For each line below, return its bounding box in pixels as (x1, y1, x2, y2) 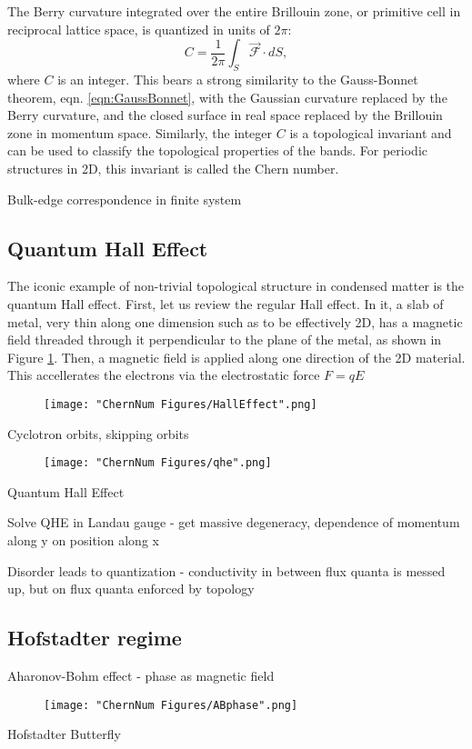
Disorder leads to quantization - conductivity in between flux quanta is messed (7, 561, 446, 580)
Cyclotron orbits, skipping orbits (7, 424, 189, 443)
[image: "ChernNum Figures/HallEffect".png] (44, 397, 317, 411)
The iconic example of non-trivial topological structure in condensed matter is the (7, 276, 465, 295)
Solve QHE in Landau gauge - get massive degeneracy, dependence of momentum (7, 513, 460, 532)
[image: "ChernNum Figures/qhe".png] (44, 456, 272, 470)
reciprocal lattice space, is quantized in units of (7, 19, 270, 38)
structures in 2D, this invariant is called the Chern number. (7, 158, 339, 177)
